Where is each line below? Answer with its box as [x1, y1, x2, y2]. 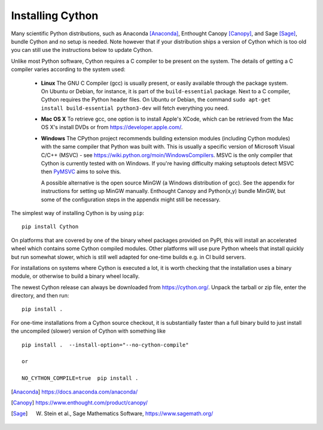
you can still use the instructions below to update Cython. [11, 47, 153, 54]
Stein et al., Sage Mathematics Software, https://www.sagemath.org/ [44, 410, 214, 417]
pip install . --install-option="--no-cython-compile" [22, 341, 189, 348]
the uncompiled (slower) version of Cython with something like [11, 327, 166, 334]
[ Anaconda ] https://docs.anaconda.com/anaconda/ [11, 388, 138, 395]
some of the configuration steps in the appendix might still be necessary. [41, 196, 221, 203]
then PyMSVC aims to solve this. [41, 168, 121, 176]
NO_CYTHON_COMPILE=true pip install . [22, 375, 139, 382]
